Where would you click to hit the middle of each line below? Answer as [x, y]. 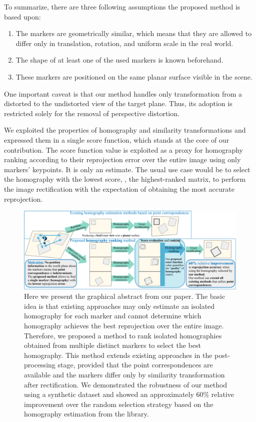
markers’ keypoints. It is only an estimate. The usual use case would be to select [127, 169]
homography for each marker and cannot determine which [113, 316]
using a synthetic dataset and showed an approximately [109, 394]
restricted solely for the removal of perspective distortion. [92, 113]
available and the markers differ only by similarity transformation [124, 374]
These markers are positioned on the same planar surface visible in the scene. [134, 76]
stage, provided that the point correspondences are [135, 365]
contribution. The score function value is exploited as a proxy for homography [124, 149]
